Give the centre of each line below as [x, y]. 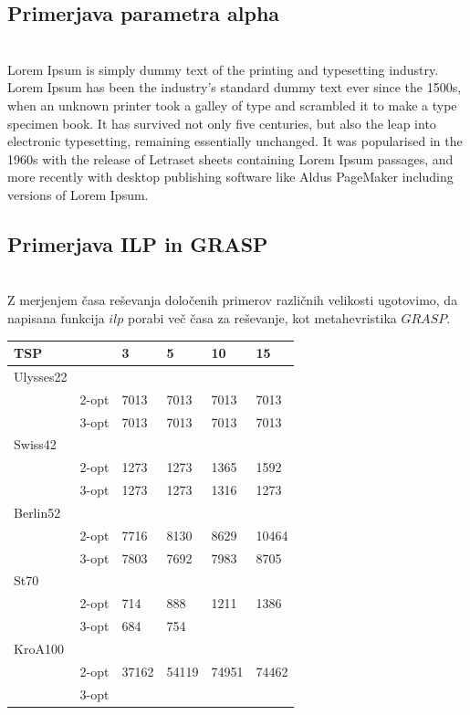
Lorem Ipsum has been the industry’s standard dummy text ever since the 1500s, [235, 87]
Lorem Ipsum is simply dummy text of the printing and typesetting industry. [223, 69]
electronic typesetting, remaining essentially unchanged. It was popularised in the [235, 141]
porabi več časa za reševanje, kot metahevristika [262, 317]
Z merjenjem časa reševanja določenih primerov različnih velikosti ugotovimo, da [233, 300]
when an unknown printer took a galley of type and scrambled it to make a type [232, 105]
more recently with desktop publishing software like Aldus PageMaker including [230, 177]
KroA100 [39, 648]
